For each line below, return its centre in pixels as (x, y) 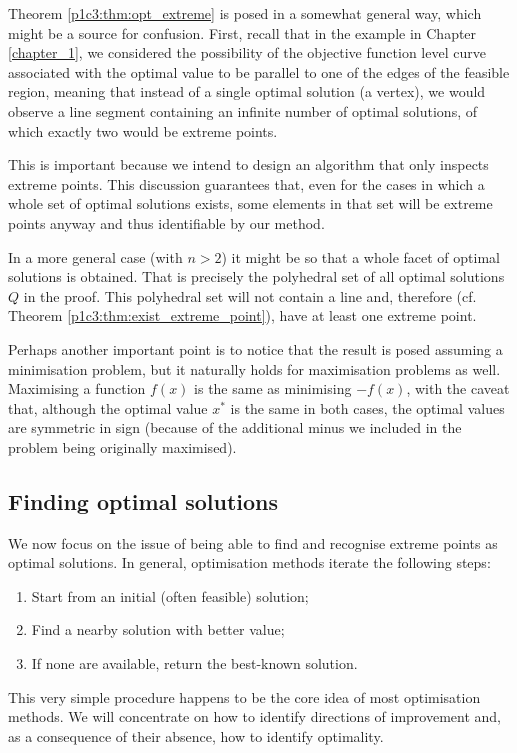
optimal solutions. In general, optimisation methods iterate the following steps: (249, 562)
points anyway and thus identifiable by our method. (166, 222)
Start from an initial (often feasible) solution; (170, 595)
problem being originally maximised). (122, 446)
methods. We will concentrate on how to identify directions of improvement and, (254, 716)
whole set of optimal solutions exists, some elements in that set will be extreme (250, 203)
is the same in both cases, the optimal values (367, 407)
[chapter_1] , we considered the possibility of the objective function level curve (247, 52)
